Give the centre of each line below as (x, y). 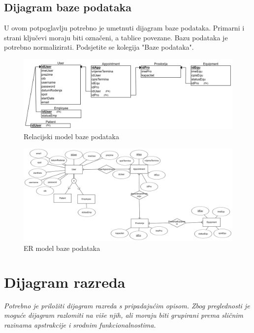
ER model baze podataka (62, 248)
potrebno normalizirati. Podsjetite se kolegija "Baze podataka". (99, 47)
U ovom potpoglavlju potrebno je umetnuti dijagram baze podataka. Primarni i (124, 28)
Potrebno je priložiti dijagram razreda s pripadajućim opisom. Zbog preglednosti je (127, 305)
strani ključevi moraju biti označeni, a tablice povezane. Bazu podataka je (116, 37)
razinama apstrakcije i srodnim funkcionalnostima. (80, 324)
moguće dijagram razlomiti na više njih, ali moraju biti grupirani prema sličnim (124, 315)
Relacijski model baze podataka (71, 136)
